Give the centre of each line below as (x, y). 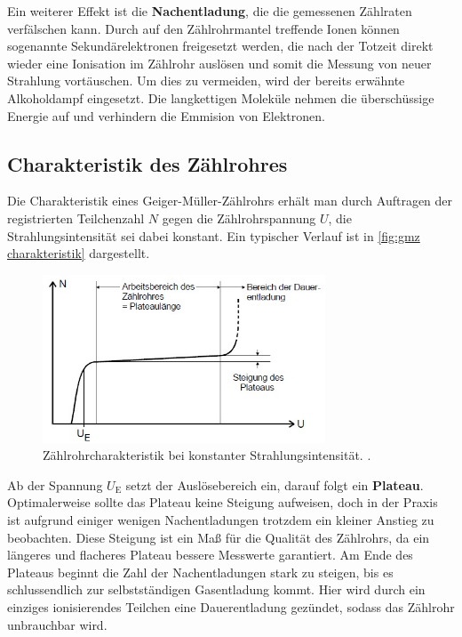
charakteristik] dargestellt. (79, 253)
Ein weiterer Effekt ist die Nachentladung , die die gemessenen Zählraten (210, 11)
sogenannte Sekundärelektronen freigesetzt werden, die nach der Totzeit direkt (220, 46)
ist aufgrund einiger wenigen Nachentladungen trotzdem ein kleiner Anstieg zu (221, 520)
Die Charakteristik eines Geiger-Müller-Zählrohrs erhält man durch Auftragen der (230, 201)
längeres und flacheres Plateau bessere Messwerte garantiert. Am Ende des (210, 555)
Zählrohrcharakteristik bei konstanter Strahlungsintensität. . (207, 455)
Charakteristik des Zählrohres (147, 163)
